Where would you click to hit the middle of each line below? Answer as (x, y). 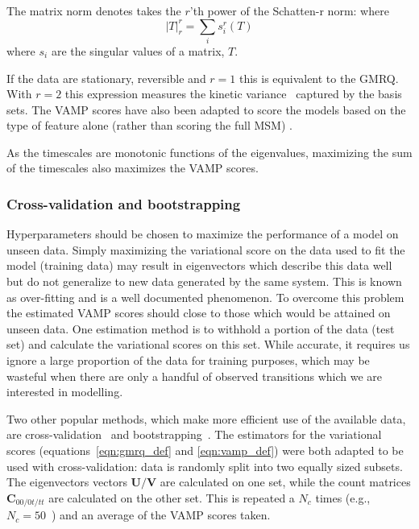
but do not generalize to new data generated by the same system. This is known (204, 281)
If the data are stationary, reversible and (106, 78)
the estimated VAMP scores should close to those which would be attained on (199, 313)
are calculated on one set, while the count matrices (285, 482)
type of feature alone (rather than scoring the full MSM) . (149, 125)
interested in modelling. (65, 392)
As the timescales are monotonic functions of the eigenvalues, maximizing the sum (209, 152)
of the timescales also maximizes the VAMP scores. (133, 168)
